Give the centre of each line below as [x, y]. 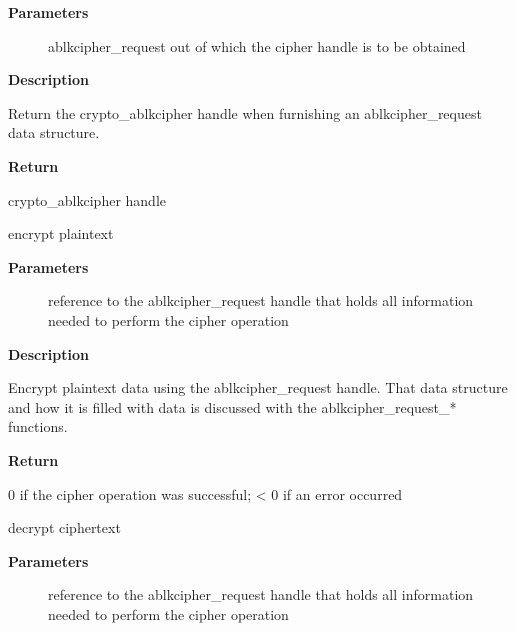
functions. [38, 426]
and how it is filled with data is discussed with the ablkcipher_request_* [232, 406]
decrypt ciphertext [64, 527]
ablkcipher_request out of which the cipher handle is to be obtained [257, 45]
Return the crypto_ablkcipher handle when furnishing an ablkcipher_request [245, 112]
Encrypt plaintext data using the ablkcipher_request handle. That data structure [258, 387]
